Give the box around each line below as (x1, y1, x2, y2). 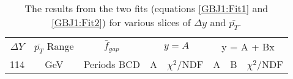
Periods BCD (83, 57, 140, 72)
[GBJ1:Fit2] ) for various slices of (51, 15, 191, 29)
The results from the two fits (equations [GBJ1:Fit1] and (24, 1, 269, 15)
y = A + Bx (221, 39, 275, 53)
